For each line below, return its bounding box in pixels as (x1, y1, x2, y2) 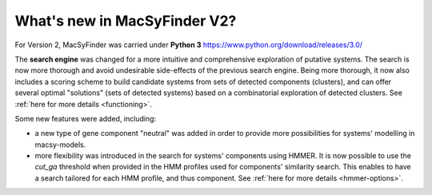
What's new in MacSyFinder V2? (14, 12, 237, 30)
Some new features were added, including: (14, 113, 157, 123)
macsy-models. (34, 140, 86, 149)
